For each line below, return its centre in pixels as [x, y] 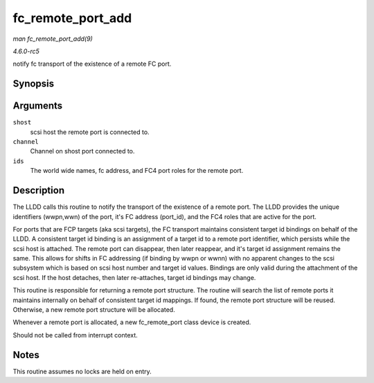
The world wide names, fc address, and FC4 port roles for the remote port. [137, 171]
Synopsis [34, 84]
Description [39, 190]
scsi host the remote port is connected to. [90, 132]
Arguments [38, 106]
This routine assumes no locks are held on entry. [82, 371]
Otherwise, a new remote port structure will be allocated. [94, 310]
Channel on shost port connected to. [82, 151]
